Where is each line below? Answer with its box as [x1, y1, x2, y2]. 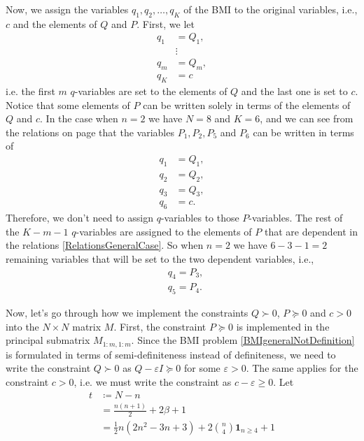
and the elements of [13, 16, 97, 31]
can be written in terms [253, 124, 354, 139]
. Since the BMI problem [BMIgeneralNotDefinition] [131, 333, 355, 347]
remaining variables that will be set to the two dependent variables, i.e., [6, 251, 314, 266]
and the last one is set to [241, 83, 348, 98]
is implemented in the [236, 319, 330, 333]
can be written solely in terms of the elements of [143, 97, 351, 112]
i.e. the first [6, 83, 55, 98]
